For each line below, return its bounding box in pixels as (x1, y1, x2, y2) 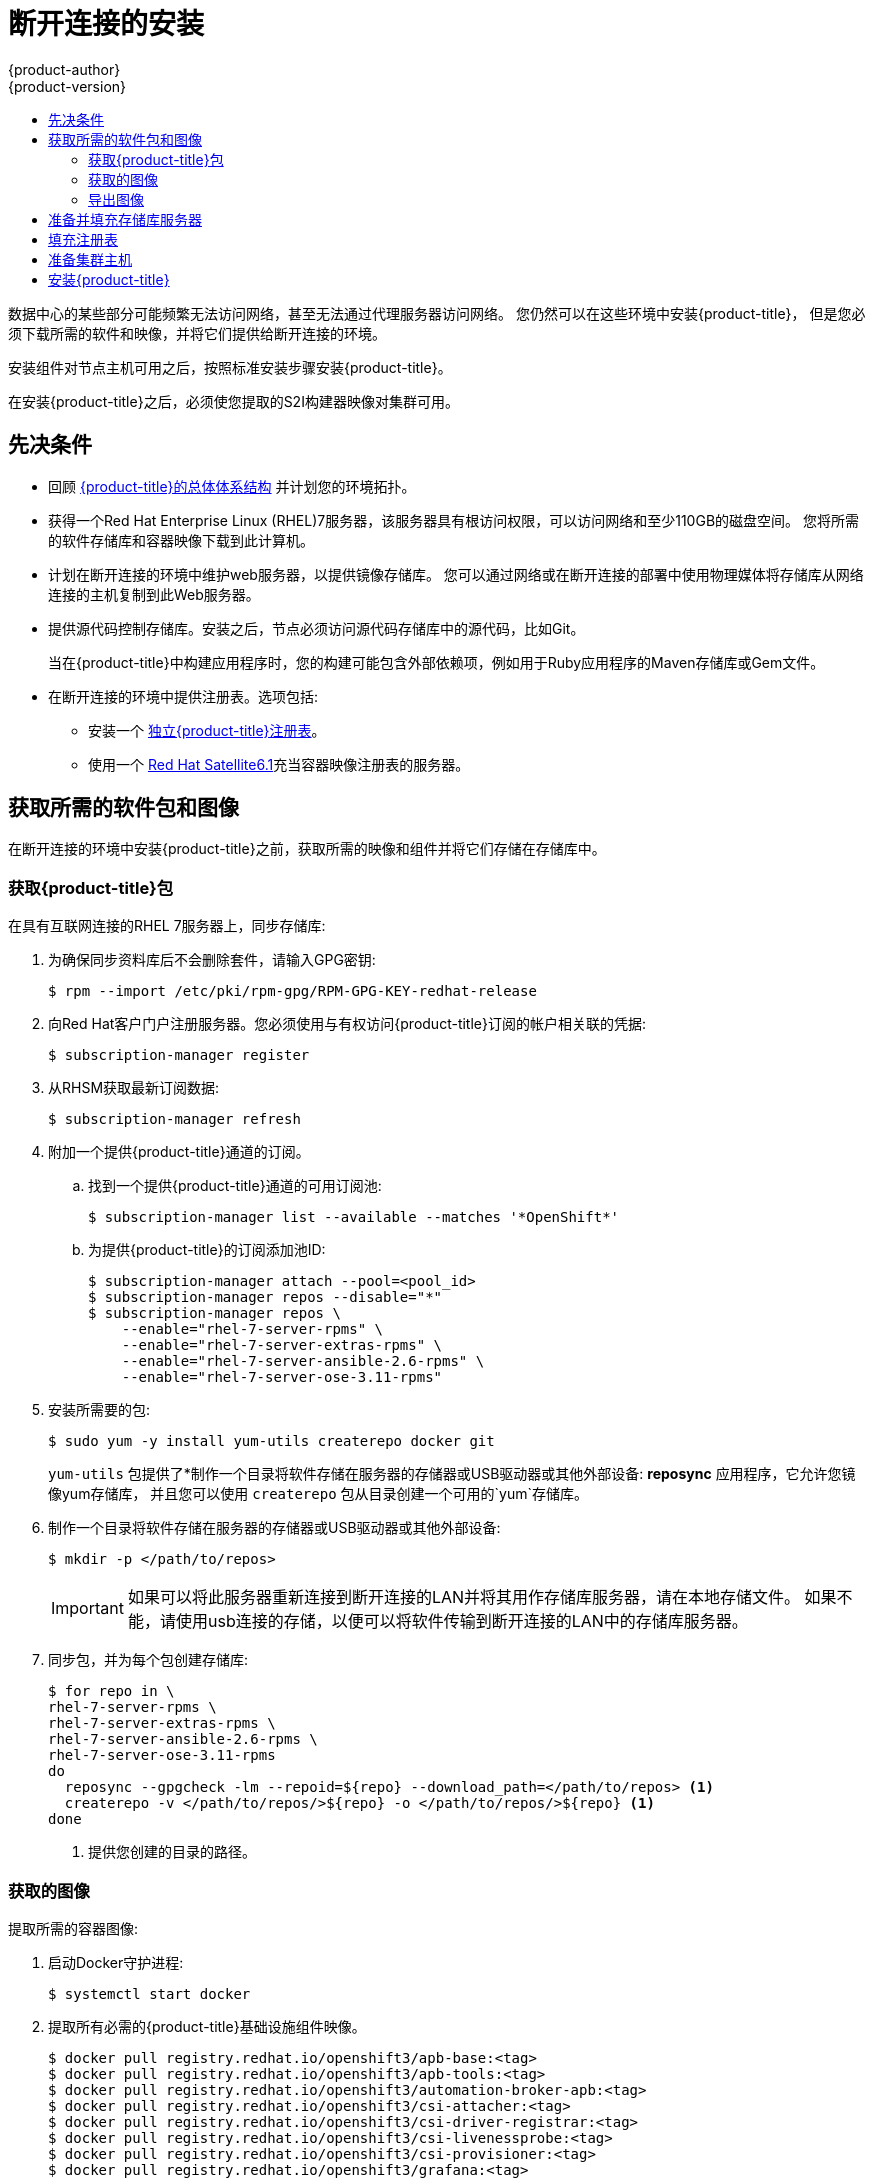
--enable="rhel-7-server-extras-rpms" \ (121, 1337, 443, 1354)
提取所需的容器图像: (8, 1919, 139, 1937)
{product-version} (8, 77, 127, 95)
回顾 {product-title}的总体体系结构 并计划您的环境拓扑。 (48, 477, 416, 495)
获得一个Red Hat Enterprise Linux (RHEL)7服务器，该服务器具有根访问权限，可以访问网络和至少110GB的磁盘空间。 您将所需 (48, 511, 859, 529)
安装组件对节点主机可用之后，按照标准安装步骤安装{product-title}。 (8, 358, 452, 376)
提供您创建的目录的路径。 (88, 1843, 256, 1861)
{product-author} (8, 60, 121, 78)
